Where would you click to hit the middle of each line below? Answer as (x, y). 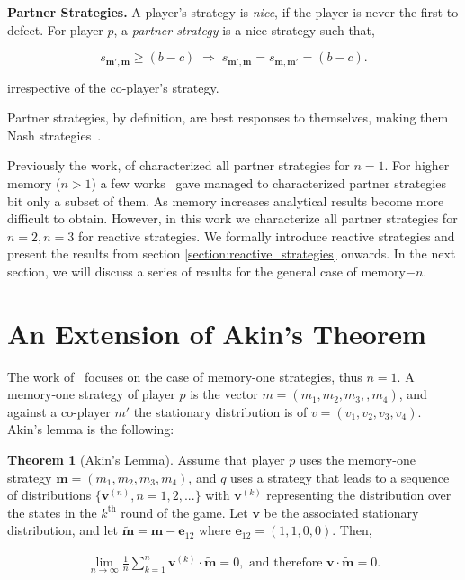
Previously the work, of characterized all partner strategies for (179, 165)
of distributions (49, 495)
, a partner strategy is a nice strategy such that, (244, 29)
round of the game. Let (184, 512)
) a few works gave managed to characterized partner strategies (268, 183)
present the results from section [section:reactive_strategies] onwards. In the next (232, 254)
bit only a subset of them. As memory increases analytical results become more (226, 200)
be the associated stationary (341, 512)
